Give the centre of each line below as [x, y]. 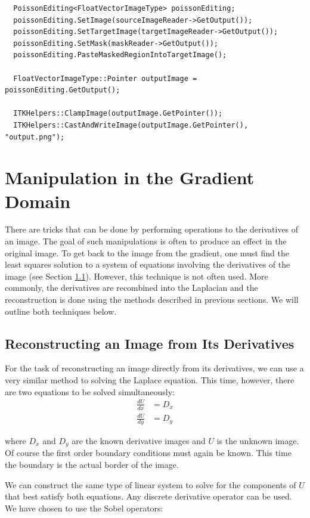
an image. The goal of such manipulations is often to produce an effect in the [146, 241]
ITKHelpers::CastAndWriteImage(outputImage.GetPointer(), [131, 125]
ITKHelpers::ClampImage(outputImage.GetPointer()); [118, 114]
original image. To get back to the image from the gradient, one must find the [147, 252]
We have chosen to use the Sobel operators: [84, 508]
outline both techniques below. [61, 311]
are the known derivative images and [139, 440]
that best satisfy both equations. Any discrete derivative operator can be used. [148, 496]
